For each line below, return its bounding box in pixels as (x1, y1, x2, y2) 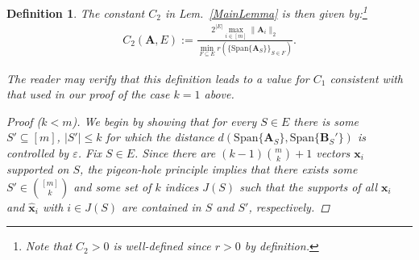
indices (164, 178, 199, 195)
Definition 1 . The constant (6, 4, 145, 21)
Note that (25, 237, 73, 254)
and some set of (73, 178, 151, 195)
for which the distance (106, 128, 214, 145)
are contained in (122, 198, 201, 215)
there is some (293, 112, 359, 129)
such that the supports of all (239, 178, 378, 195)
